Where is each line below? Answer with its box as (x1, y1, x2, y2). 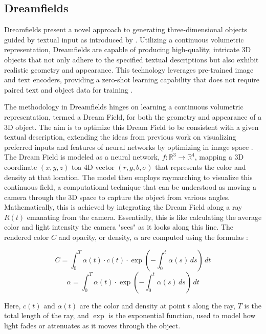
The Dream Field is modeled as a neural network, (4, 151, 160, 162)
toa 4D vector (71, 161, 115, 172)
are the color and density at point (79, 300, 185, 310)
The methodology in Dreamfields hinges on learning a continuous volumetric (4, 101, 243, 112)
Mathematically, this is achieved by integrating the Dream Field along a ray (4, 202, 242, 212)
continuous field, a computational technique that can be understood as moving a (4, 182, 257, 192)
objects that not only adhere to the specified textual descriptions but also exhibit (4, 54, 259, 64)
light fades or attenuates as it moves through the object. (4, 320, 181, 330)
